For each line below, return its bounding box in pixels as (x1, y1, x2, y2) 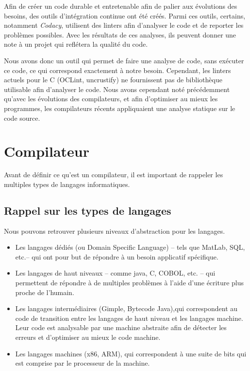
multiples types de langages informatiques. (4, 179, 130, 189)
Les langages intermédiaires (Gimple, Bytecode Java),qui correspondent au (15, 303, 238, 314)
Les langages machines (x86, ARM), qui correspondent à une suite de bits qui (15, 348, 247, 358)
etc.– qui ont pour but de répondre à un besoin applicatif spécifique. (15, 251, 218, 261)
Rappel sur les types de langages (4, 203, 171, 218)
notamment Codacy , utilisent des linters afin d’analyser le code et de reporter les (4, 20, 244, 30)
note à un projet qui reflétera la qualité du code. (4, 39, 148, 49)
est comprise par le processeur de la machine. (15, 358, 150, 368)
